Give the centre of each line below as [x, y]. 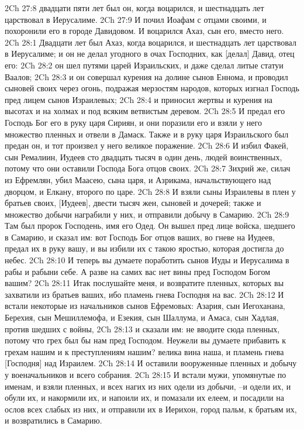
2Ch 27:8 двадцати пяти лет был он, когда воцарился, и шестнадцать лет [134, 8]
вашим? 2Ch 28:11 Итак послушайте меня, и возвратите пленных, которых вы [144, 283]
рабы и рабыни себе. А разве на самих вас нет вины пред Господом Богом [138, 271]
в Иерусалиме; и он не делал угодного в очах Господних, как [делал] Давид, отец [150, 54]
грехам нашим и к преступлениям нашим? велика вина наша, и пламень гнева [144, 351]
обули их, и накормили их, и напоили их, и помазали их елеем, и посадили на [144, 398]
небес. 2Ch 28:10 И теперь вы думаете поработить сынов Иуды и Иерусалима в [147, 260]
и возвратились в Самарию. [53, 420]
